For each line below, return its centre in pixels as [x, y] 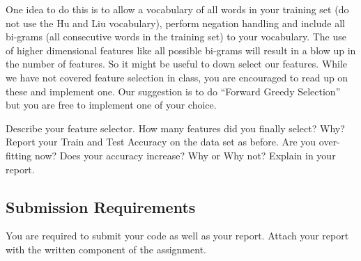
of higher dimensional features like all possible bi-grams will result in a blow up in [181, 50]
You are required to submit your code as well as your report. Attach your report [177, 236]
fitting [19, 155]
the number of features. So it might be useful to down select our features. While [177, 64]
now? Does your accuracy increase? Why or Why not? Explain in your [185, 155]
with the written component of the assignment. [106, 249]
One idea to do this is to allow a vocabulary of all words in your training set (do [177, 9]
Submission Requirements [101, 206]
